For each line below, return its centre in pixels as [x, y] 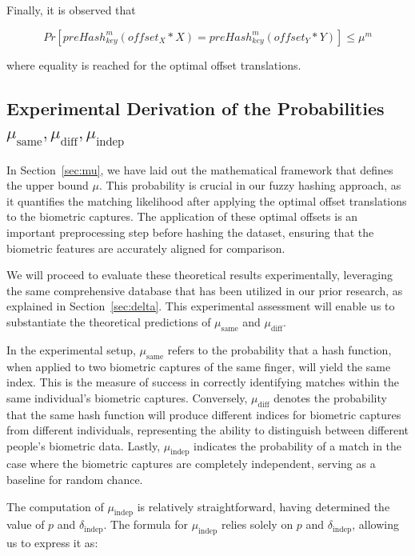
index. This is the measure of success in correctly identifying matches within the [203, 382]
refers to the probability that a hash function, [279, 349]
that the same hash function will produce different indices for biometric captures [204, 414]
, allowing [375, 524]
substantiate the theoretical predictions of [109, 321]
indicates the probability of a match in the [298, 445]
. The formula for [146, 524]
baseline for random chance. [75, 480]
